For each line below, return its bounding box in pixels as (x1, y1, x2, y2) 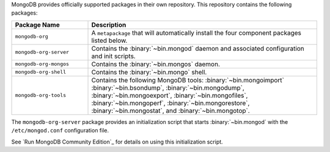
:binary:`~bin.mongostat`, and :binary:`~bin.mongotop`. (91, 106, 250, 115)
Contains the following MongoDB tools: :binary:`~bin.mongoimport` (91, 76, 284, 84)
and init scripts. (91, 52, 136, 60)
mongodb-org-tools (15, 92, 67, 99)
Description (91, 20, 127, 29)
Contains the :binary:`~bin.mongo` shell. (91, 68, 207, 76)
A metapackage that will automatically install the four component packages (91, 28, 302, 37)
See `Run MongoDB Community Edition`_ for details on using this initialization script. (11, 138, 223, 145)
